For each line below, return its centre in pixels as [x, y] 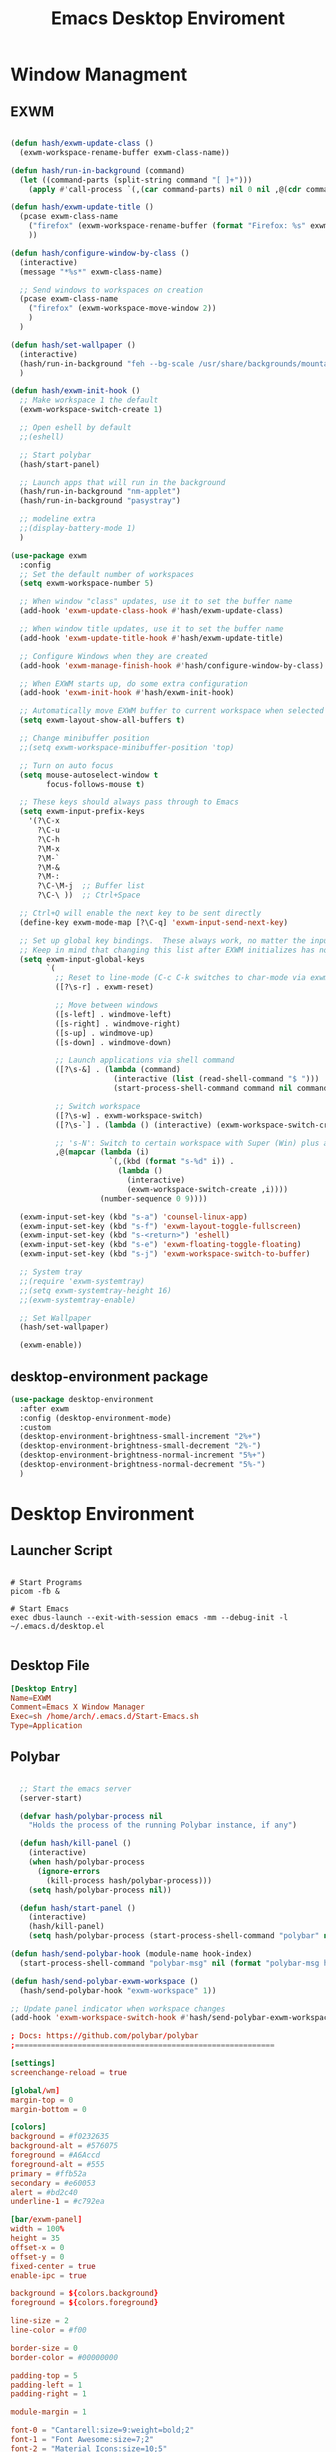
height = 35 [35, 2238]
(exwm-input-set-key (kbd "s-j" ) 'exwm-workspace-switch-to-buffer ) [165, 1254]
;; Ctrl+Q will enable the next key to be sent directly [140, 913]
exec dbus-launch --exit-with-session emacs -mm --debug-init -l [149, 1617]
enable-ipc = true [48, 2275]
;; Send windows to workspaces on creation [111, 290]
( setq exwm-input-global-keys [82, 959]
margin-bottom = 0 [48, 2109]
